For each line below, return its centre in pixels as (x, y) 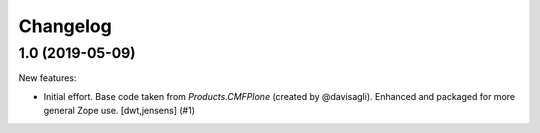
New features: (47, 78)
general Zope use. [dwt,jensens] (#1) (119, 111)
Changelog (65, 26)
